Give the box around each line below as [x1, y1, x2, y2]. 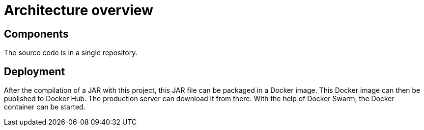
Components [4, 27, 69, 40]
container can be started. [4, 103, 85, 111]
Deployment [4, 65, 65, 78]
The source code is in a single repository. [4, 48, 138, 57]
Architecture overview [4, 2, 153, 19]
